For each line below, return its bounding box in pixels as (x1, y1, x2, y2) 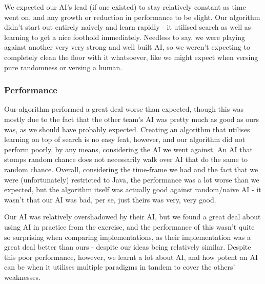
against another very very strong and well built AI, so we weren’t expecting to (4, 42, 250, 52)
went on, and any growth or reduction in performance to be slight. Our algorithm (4, 11, 260, 22)
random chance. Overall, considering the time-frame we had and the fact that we (4, 164, 258, 174)
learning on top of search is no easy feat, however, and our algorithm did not (4, 134, 246, 145)
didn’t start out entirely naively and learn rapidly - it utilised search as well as (4, 22, 251, 32)
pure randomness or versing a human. (4, 62, 123, 72)
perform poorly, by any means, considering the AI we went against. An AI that (4, 144, 253, 154)
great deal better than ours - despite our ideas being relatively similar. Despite (4, 241, 251, 252)
